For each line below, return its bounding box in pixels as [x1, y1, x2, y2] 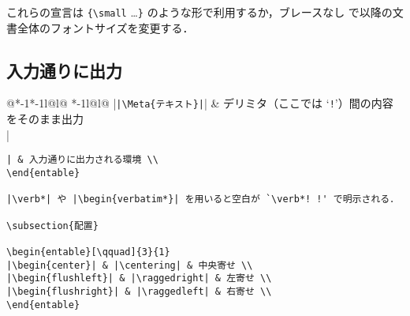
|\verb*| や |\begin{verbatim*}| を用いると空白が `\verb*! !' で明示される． [6, 194, 400, 205]
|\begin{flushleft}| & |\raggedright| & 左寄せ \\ [6, 273, 272, 284]
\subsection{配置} [6, 220, 99, 231]
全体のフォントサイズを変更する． [17, 19, 194, 36]
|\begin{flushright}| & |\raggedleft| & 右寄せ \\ [6, 285, 272, 297]
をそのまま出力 [6, 111, 84, 127]
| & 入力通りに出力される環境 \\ [6, 154, 158, 166]
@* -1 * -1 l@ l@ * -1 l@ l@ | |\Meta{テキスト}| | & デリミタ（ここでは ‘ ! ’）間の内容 [6, 95, 393, 111]
